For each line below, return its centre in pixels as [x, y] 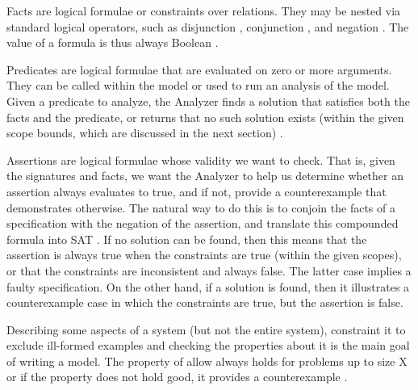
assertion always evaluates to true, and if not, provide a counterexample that [196, 191]
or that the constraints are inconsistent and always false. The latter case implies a [209, 270]
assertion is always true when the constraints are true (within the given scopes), [204, 255]
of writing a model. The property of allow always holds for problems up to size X [207, 361]
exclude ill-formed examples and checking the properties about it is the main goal [208, 345]
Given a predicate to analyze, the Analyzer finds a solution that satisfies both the [208, 101]
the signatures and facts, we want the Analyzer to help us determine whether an [205, 176]
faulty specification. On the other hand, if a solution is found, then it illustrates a [208, 286]
